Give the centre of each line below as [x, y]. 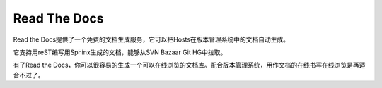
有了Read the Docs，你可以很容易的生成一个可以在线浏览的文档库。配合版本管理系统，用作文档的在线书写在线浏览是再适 [189, 65]
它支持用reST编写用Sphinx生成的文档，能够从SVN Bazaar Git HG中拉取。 [120, 52]
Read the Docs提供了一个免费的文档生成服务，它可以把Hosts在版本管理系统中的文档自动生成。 [151, 39]
